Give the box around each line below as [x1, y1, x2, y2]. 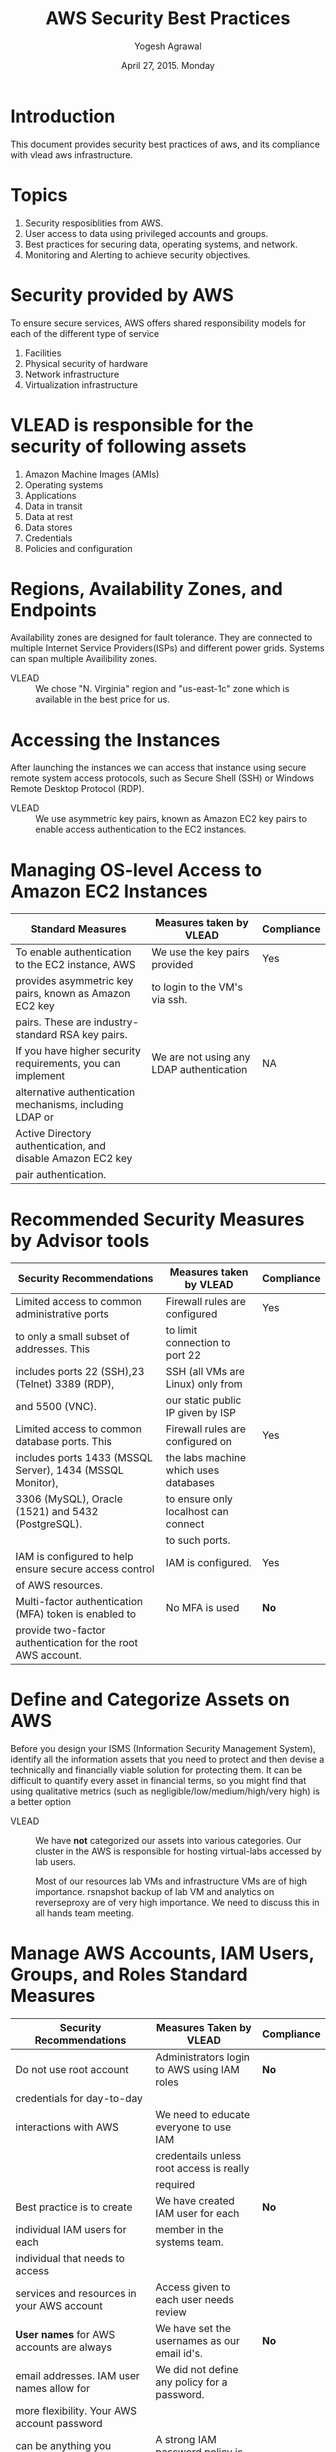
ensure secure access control [15, 1562, 155, 1576]
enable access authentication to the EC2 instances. [35, 823, 247, 836]
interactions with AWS [15, 2120, 119, 2134]
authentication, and [15, 1139, 107, 1153]
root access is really [155, 2162, 250, 2176]
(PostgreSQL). [15, 1517, 83, 1531]
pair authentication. [15, 1168, 107, 1182]
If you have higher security [15, 1044, 142, 1058]
